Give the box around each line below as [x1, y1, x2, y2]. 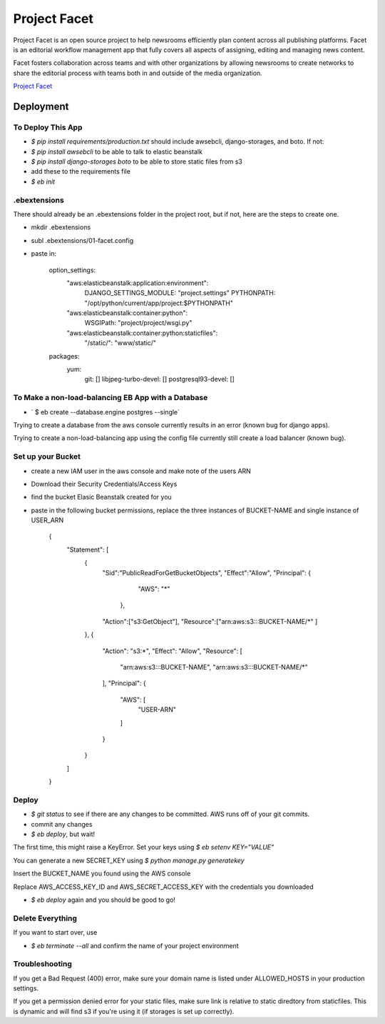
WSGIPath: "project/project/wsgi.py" [84, 319, 192, 327]
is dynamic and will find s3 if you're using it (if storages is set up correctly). [13, 1007, 235, 1015]
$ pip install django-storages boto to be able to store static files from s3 [31, 157, 242, 166]
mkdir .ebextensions [31, 223, 91, 232]
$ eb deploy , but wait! [31, 830, 96, 839]
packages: [48, 352, 80, 360]
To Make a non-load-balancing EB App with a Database [13, 393, 208, 403]
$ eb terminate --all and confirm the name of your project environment [31, 941, 239, 950]
